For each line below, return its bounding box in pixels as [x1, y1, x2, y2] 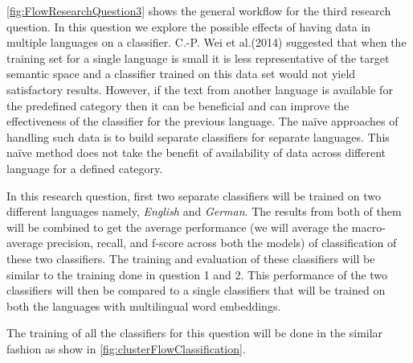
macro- [351, 218, 386, 235]
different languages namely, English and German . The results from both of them [6, 203, 402, 220]
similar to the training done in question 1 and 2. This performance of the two [6, 266, 388, 283]
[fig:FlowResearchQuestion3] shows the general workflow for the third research [6, 2, 391, 19]
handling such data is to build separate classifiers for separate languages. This [6, 128, 390, 145]
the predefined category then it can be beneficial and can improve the [6, 97, 350, 113]
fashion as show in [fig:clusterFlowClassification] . [6, 340, 246, 357]
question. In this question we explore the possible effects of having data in [6, 18, 371, 35]
